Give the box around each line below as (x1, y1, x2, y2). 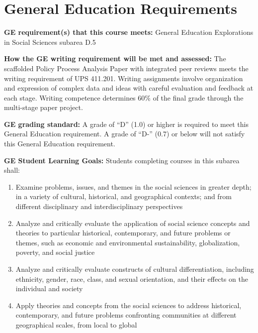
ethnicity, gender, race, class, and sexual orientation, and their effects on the (15, 273, 248, 284)
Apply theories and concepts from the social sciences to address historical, (15, 300, 242, 310)
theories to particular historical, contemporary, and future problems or (15, 227, 231, 238)
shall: (4, 165, 20, 175)
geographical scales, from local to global (15, 319, 137, 330)
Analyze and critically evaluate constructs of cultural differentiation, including (15, 264, 254, 274)
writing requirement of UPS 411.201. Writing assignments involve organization (4, 73, 243, 83)
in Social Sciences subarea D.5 (4, 36, 96, 47)
